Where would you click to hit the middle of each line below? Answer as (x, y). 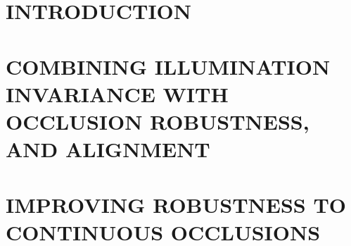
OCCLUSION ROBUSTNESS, (158, 121)
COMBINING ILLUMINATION (168, 66)
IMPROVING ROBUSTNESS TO (176, 204)
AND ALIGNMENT (108, 149)
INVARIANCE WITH (117, 93)
